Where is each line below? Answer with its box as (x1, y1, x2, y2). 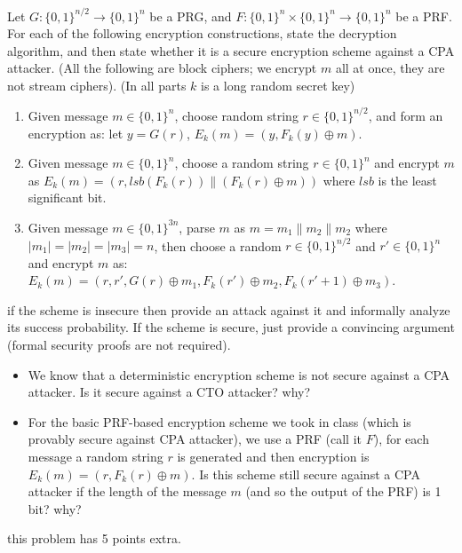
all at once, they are (335, 59, 445, 77)
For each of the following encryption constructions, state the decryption (7, 24, 397, 43)
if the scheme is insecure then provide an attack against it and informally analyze (7, 300, 450, 319)
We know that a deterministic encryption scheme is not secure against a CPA (28, 365, 450, 383)
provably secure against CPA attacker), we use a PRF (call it (28, 430, 362, 448)
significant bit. (28, 188, 107, 207)
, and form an (368, 106, 443, 124)
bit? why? (28, 499, 82, 517)
